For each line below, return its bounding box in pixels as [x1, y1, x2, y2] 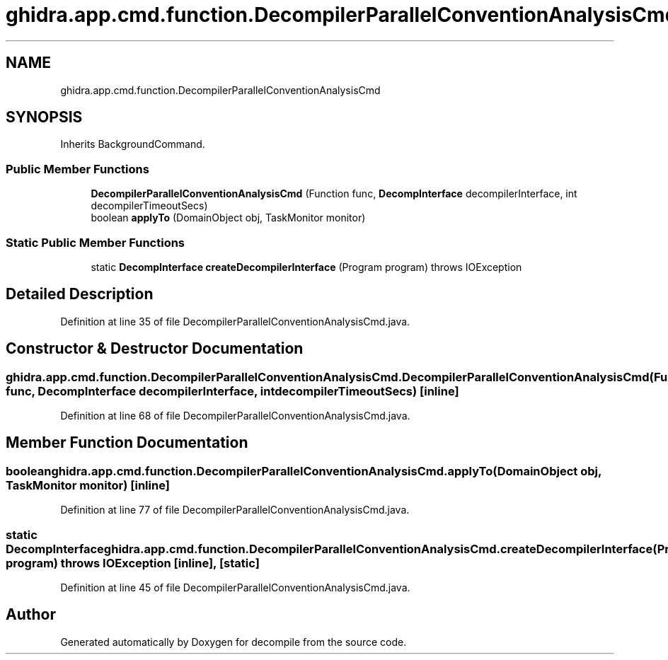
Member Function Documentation [6, 434, 248, 452]
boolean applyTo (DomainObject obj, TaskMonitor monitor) [91, 212, 366, 224]
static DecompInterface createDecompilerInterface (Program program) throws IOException [91, 260, 522, 273]
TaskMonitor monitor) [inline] [6, 477, 170, 492]
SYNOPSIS [6, 108, 83, 127]
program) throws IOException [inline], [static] [6, 555, 260, 570]
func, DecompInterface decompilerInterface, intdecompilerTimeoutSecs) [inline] [6, 383, 459, 398]
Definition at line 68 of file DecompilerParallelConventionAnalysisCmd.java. [60, 410, 410, 422]
